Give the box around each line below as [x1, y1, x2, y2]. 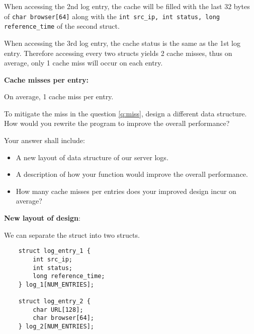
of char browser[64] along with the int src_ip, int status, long [4, 11, 220, 21]
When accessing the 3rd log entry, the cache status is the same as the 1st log [4, 37, 240, 48]
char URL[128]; [33, 306, 83, 313]
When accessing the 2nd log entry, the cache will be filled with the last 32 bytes [4, 1, 250, 11]
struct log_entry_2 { [18, 298, 91, 305]
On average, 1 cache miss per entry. [4, 91, 114, 102]
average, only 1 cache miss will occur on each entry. [4, 57, 163, 68]
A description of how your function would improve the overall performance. [16, 169, 248, 179]
